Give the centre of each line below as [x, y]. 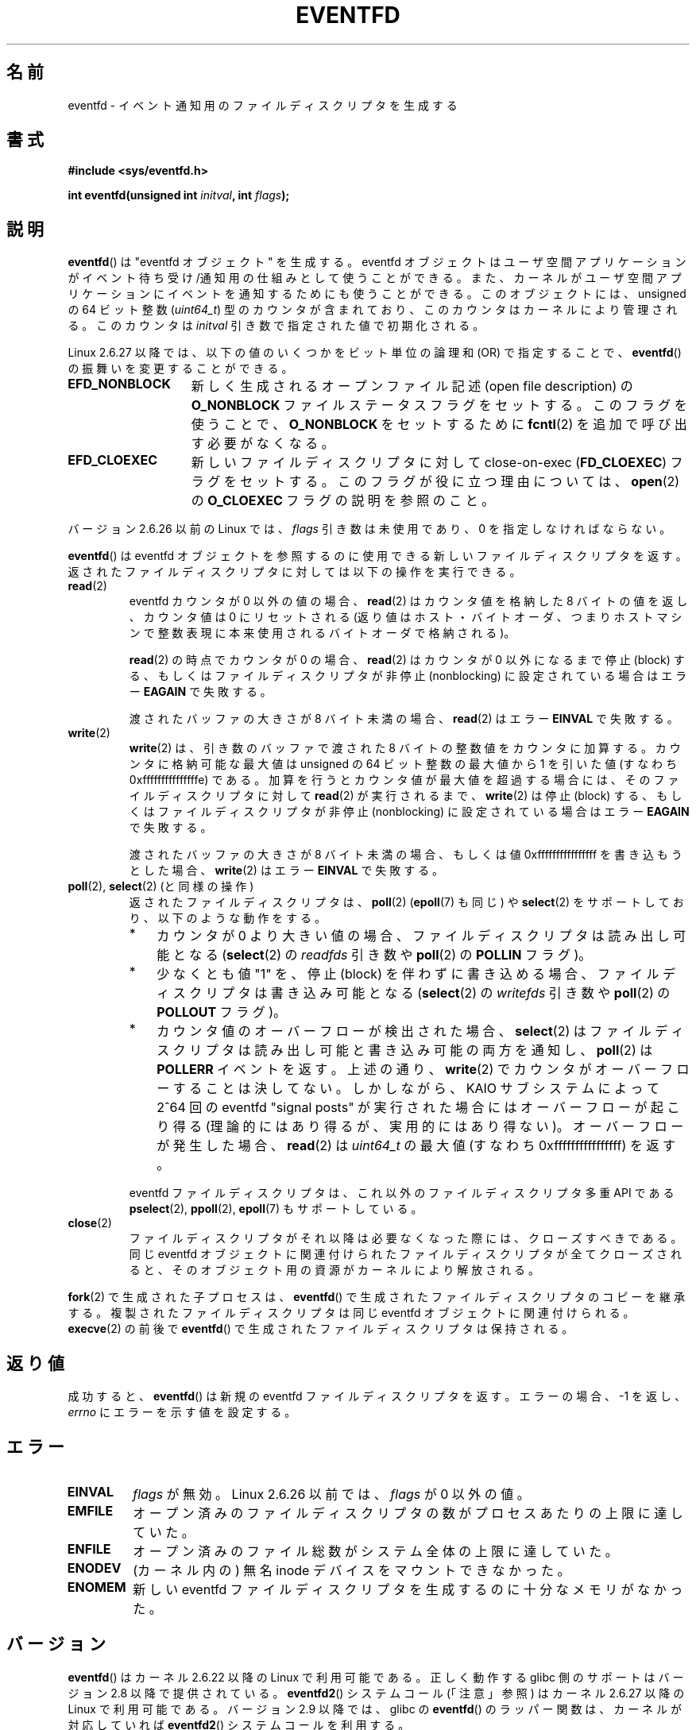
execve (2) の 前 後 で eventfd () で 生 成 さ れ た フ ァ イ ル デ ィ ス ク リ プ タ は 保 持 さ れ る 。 [321, 1329]
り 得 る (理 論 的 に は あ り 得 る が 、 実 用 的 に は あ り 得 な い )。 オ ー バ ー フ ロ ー [420, 1127]
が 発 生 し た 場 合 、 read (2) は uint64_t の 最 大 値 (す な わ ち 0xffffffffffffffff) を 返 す [416, 1146]
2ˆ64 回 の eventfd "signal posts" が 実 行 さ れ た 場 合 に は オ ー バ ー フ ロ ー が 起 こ [418, 1108]
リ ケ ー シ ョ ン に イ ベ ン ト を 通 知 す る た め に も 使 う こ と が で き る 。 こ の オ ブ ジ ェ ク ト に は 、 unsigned [377, 294]
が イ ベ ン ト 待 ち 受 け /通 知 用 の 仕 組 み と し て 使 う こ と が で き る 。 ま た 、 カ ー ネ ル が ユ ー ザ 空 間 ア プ [375, 278]
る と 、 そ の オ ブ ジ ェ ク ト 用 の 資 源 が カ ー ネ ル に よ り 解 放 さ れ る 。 [334, 1270]
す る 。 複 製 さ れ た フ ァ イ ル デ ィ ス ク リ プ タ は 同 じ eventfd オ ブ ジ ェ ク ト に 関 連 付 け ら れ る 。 [351, 1313]
